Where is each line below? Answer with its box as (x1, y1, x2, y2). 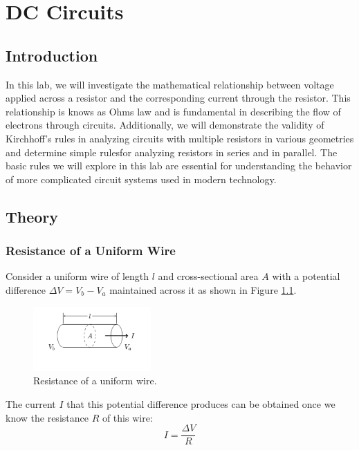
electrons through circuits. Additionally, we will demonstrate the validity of (6, 118, 324, 132)
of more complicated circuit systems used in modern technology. (6, 171, 277, 186)
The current (6, 396, 56, 411)
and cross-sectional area (158, 269, 259, 283)
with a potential (272, 269, 340, 283)
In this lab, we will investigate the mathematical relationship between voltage (6, 77, 334, 91)
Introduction (6, 44, 98, 66)
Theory (6, 205, 59, 227)
